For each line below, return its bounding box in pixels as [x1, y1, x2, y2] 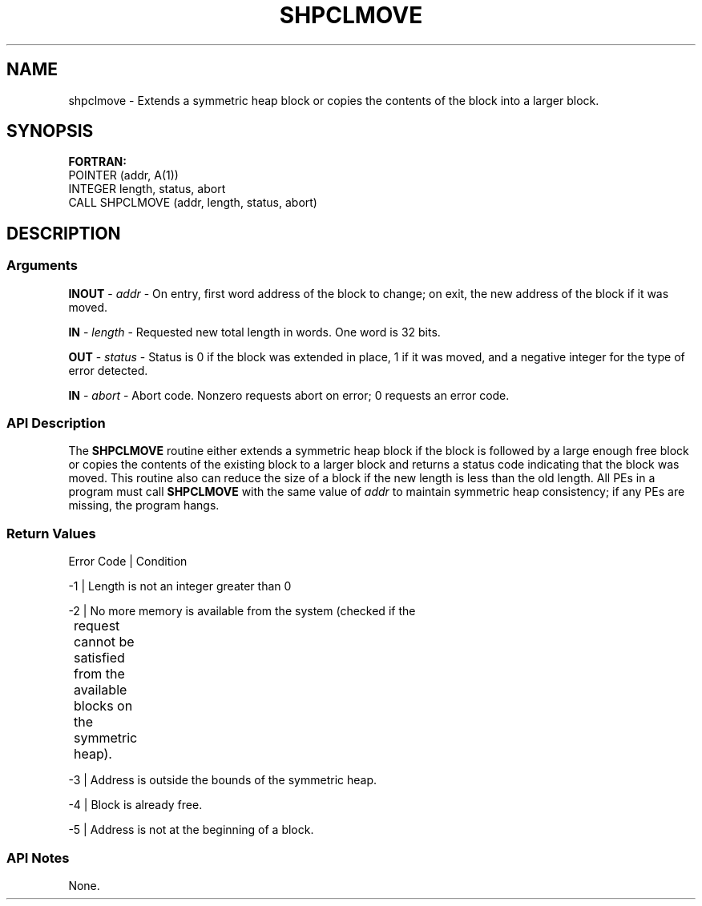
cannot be [73, 634, 135, 650]
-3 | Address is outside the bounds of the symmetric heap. [68, 773, 377, 787]
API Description [6, 415, 106, 432]
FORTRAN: [68, 155, 127, 169]
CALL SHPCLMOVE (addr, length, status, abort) [68, 195, 317, 210]
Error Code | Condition [68, 554, 188, 569]
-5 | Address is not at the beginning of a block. [68, 823, 314, 837]
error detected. [68, 363, 148, 377]
